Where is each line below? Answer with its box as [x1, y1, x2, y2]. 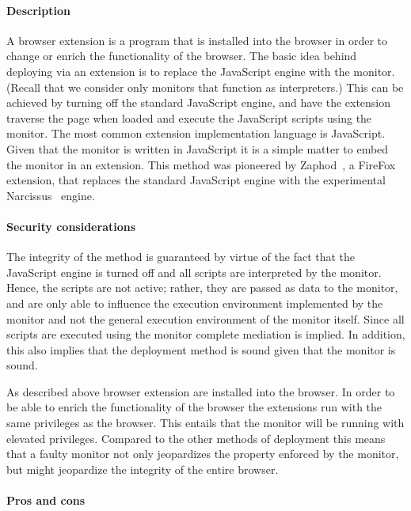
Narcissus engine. [6, 187, 95, 203]
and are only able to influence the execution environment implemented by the [6, 294, 383, 311]
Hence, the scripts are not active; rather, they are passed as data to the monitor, [6, 279, 398, 296]
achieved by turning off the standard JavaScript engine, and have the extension [6, 94, 391, 111]
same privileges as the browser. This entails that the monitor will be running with [6, 414, 405, 431]
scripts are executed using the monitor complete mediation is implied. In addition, [6, 326, 405, 343]
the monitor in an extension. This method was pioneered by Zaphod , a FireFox [6, 156, 396, 172]
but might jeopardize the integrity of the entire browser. [6, 460, 279, 477]
